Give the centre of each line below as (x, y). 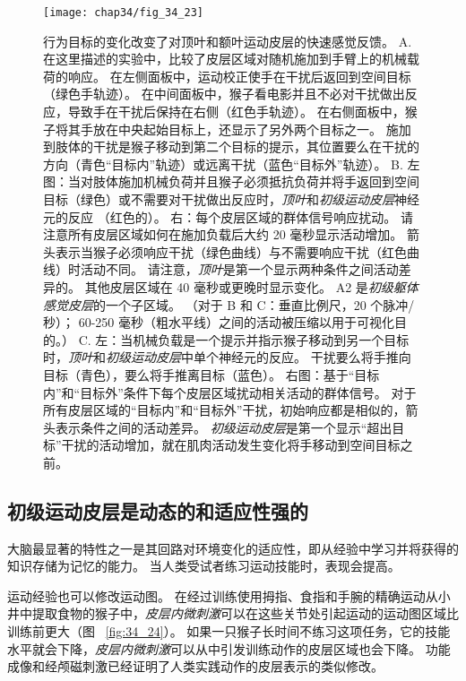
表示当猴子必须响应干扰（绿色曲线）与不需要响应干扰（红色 (231, 251)
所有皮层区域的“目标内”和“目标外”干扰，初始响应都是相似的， (224, 410)
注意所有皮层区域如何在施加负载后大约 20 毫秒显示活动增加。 (223, 234)
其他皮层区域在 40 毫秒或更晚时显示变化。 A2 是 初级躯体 (251, 286)
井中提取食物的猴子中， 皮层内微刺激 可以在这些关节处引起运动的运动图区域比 (233, 613)
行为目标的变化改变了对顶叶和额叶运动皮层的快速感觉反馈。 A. (228, 41)
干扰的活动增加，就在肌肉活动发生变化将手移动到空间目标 (231, 445)
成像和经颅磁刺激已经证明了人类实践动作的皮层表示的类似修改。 (195, 666)
